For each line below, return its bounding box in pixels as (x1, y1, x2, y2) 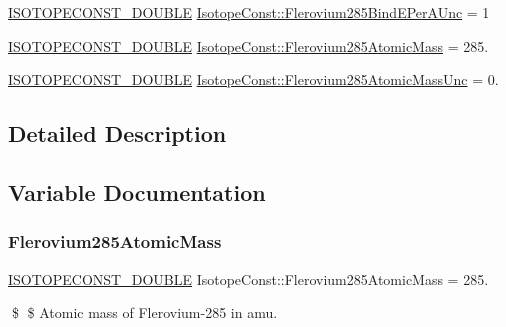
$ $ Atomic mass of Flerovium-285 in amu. (11, 302, 278, 323)
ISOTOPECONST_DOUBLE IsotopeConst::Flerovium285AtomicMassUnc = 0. (8, 69, 499, 90)
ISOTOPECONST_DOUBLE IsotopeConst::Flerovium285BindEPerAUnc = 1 (8, 2, 490, 22)
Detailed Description (8, 118, 227, 149)
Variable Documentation (8, 176, 266, 207)
